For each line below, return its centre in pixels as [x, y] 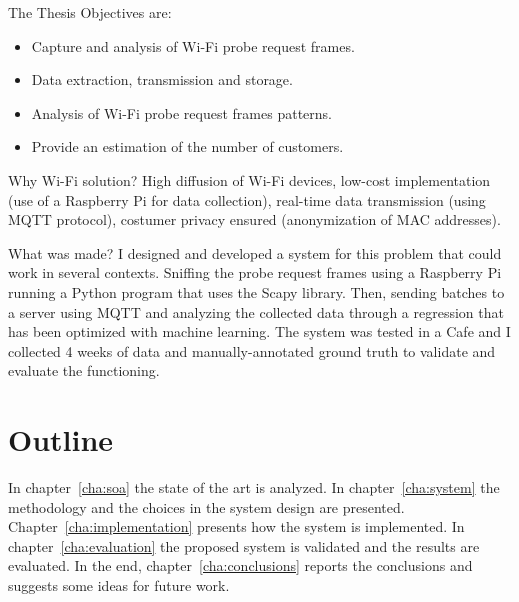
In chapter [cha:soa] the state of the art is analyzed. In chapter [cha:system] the [254, 487]
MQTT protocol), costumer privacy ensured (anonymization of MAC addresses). [254, 219]
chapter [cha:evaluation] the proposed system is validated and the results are [244, 545]
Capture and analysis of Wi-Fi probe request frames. [193, 45]
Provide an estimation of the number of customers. [187, 146]
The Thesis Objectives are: [90, 12]
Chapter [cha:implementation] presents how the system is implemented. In [236, 526]
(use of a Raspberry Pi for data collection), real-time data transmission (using [247, 199]
